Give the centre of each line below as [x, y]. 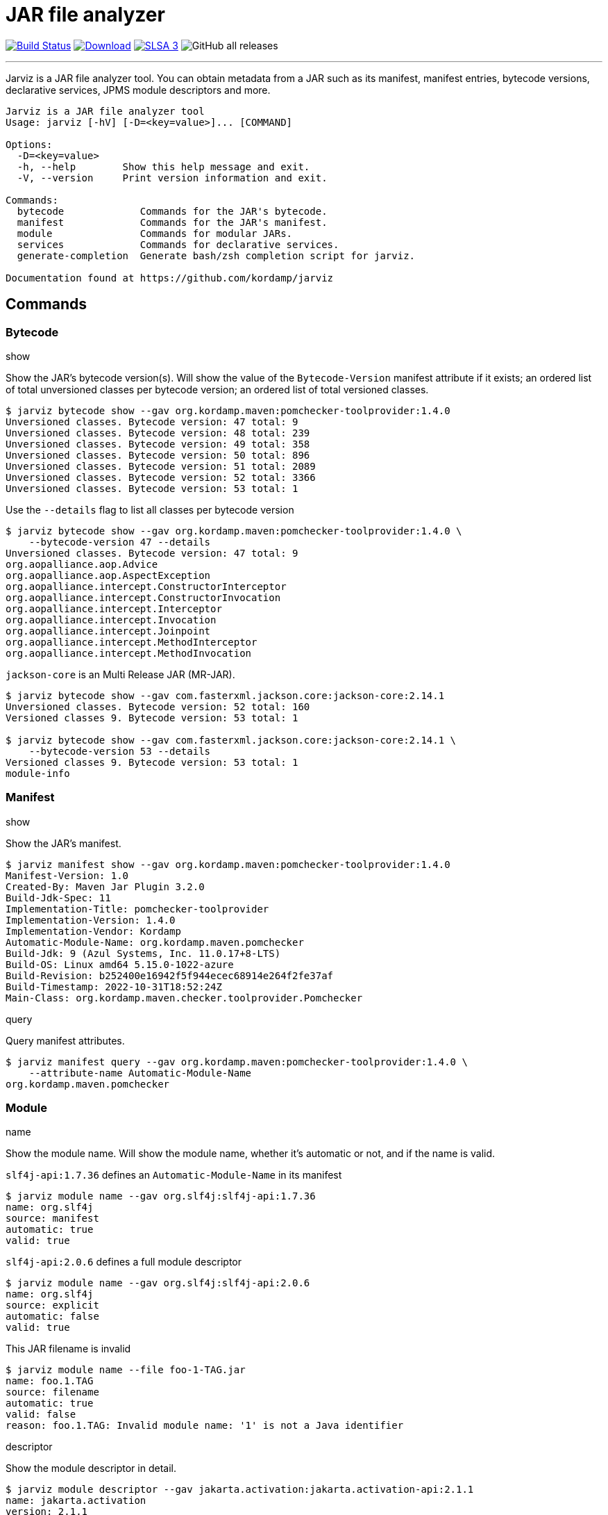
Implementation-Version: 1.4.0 [91, 920]
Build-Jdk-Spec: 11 [58, 898]
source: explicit [52, 1305]
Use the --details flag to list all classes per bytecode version [150, 509]
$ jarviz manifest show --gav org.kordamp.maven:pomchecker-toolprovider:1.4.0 [228, 864]
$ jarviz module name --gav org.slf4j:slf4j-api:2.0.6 [158, 1283]
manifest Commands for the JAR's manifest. [172, 222]
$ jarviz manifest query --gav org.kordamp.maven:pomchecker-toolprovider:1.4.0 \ [237, 1062]
